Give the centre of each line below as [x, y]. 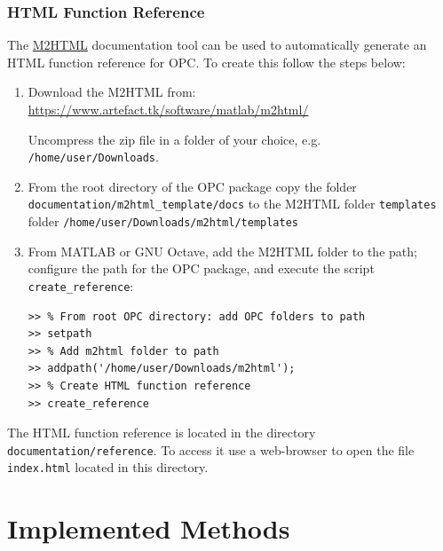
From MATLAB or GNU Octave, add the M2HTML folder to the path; [222, 251]
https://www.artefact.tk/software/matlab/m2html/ [168, 109]
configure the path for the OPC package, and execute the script [201, 268]
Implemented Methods [149, 528]
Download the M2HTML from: [112, 92]
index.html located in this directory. [108, 467]
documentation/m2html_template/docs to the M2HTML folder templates [232, 204]
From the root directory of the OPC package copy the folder [192, 186]
